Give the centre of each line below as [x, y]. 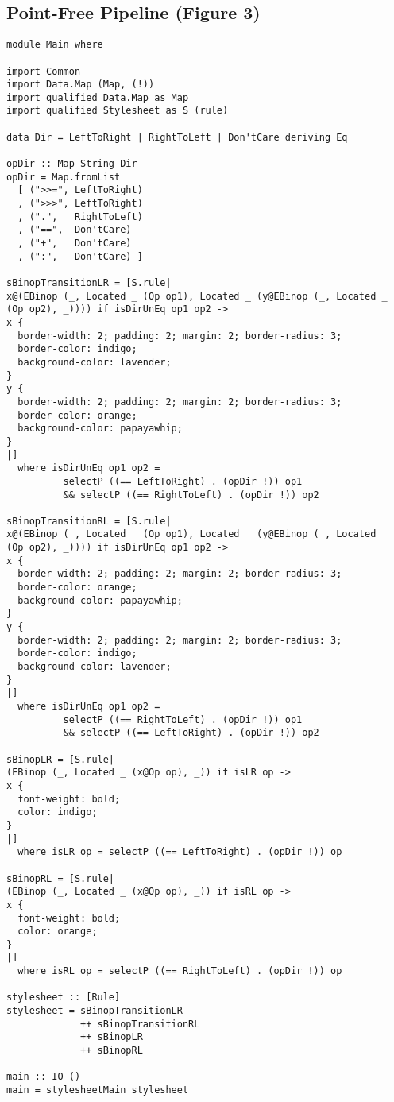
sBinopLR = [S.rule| [61, 759]
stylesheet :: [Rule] [64, 998]
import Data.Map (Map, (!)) [81, 85]
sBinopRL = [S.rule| [61, 878]
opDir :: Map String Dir [72, 164]
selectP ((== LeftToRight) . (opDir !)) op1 [183, 481]
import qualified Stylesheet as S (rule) [118, 111]
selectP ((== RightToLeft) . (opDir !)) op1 [183, 719]
